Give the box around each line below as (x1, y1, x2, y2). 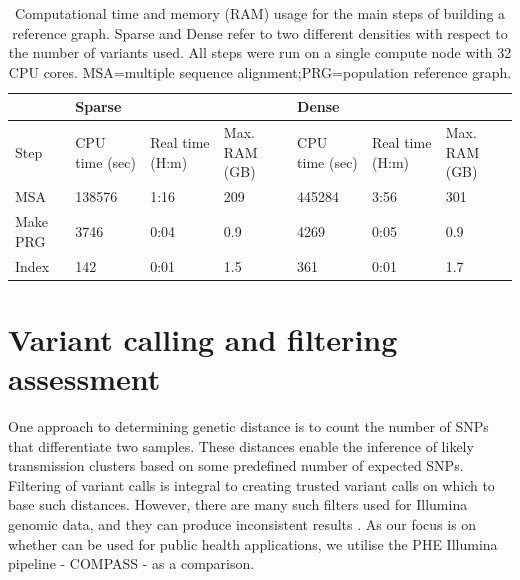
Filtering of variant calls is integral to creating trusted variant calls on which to (8, 474, 495, 495)
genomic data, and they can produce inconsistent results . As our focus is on (8, 513, 477, 534)
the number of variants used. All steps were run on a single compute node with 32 (8, 42, 512, 63)
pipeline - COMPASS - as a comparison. (8, 553, 255, 574)
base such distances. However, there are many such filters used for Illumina (8, 494, 468, 515)
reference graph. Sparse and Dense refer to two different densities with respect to (12, 22, 508, 43)
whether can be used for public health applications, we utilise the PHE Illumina (8, 533, 498, 554)
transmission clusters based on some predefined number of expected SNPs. (8, 455, 464, 476)
